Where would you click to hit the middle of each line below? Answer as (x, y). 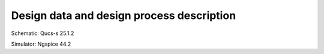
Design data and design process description (124, 15)
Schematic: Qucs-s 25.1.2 (43, 33)
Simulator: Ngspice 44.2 (41, 44)
